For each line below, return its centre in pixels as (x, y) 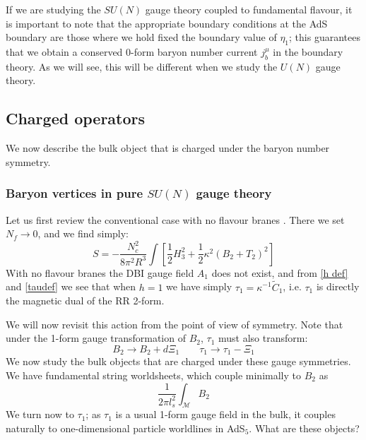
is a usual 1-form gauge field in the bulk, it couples (225, 414)
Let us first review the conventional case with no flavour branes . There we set (175, 219)
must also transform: (263, 338)
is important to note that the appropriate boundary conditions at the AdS (167, 23)
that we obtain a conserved (64, 51)
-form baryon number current (194, 51)
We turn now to (40, 414)
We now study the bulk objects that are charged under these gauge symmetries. (178, 361)
